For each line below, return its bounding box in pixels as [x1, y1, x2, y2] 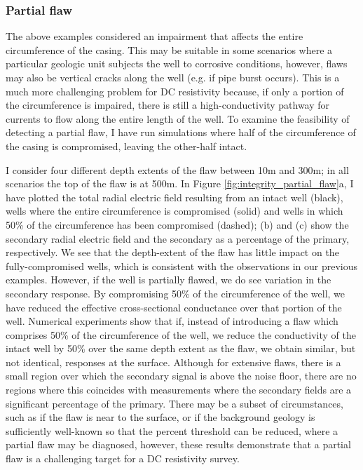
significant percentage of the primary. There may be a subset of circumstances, [6, 396, 343, 410]
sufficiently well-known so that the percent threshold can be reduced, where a [6, 423, 338, 438]
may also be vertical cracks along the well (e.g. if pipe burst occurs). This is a [6, 70, 340, 84]
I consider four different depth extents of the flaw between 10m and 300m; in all [6, 162, 349, 177]
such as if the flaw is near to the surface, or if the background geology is [6, 410, 315, 424]
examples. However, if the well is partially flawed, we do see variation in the [6, 272, 331, 287]
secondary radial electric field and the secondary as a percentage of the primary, [6, 231, 350, 246]
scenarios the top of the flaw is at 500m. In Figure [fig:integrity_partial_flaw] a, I [6, 176, 354, 191]
